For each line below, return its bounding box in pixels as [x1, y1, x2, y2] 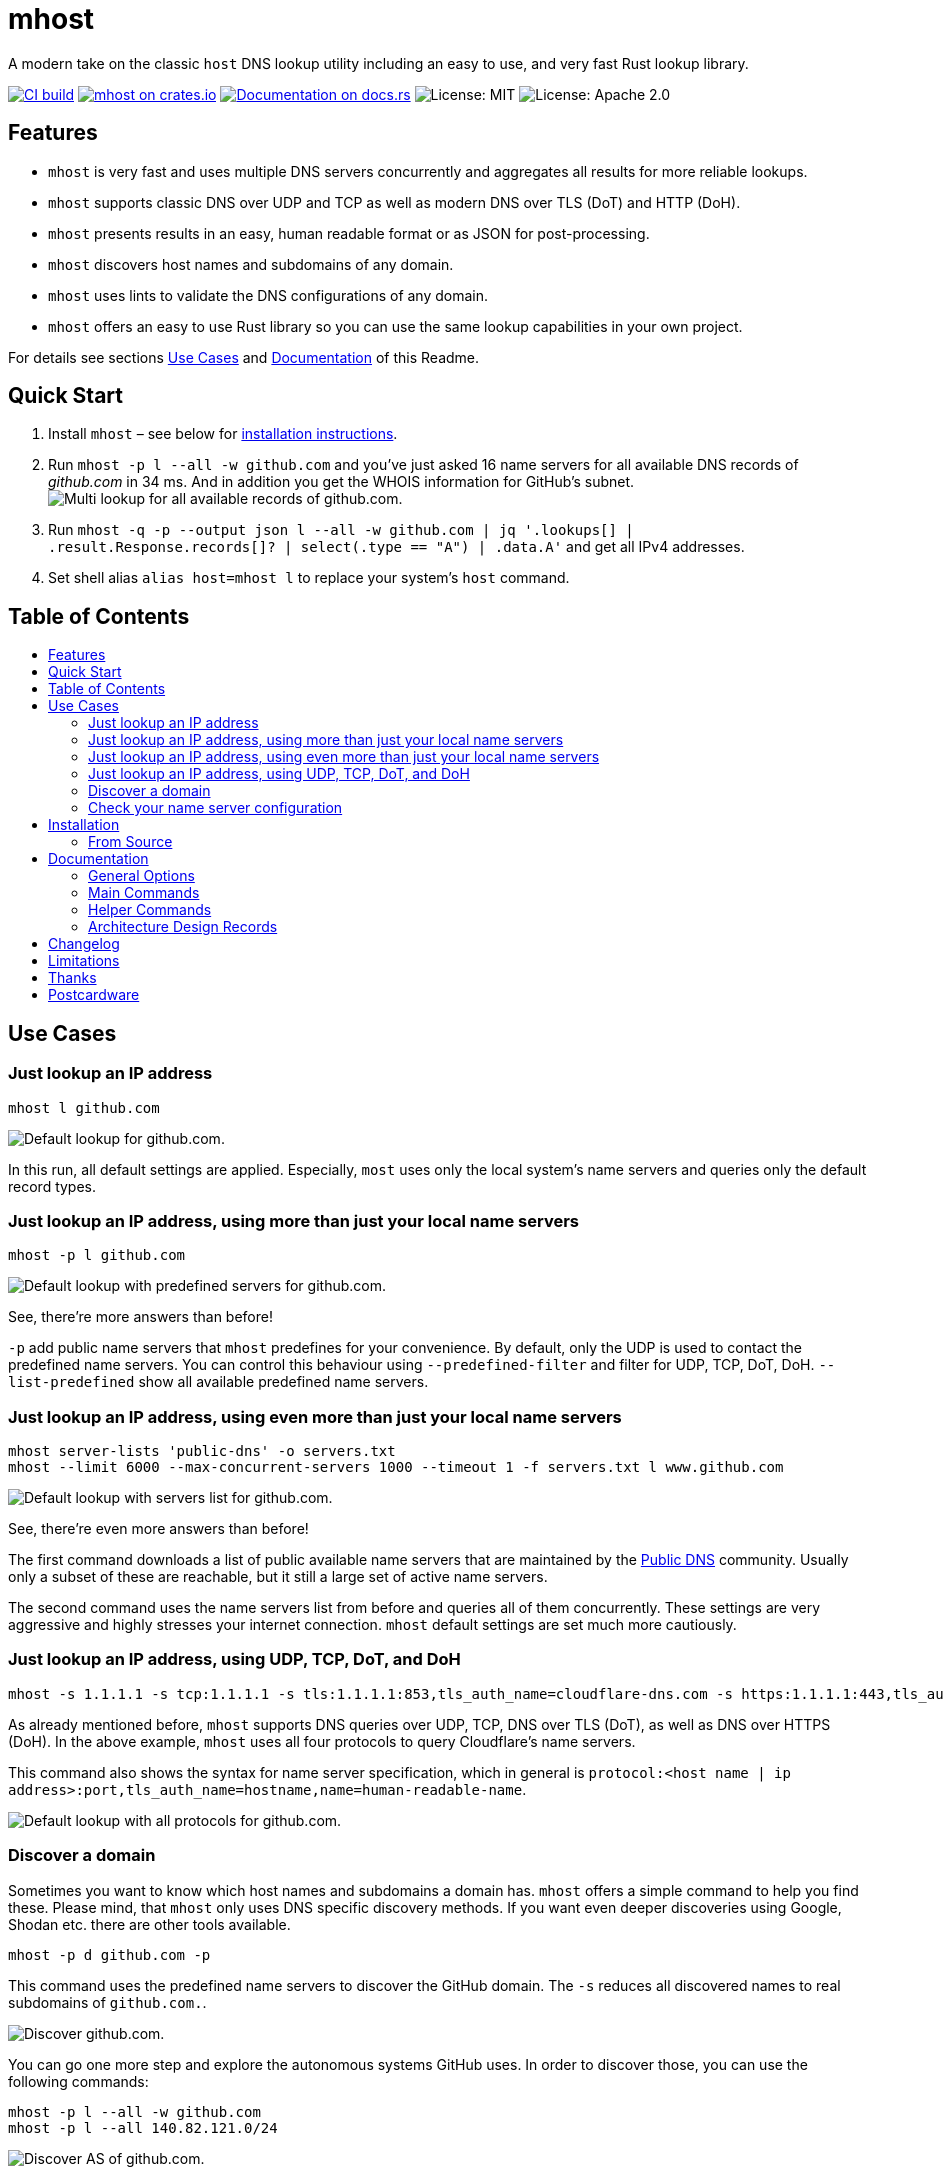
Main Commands [88, 884, 200, 902]
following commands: [8, 2072, 149, 2090]
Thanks [48, 969, 97, 987]
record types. [8, 1177, 97, 1195]
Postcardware [48, 986, 140, 1004]
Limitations [48, 952, 120, 970]
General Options [88, 867, 195, 885]
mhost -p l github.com [8, 1247, 186, 1264]
